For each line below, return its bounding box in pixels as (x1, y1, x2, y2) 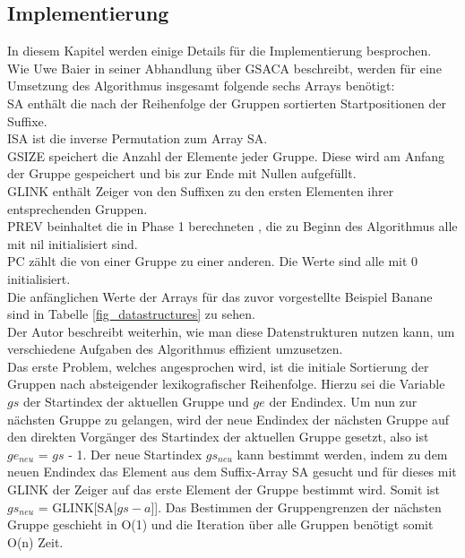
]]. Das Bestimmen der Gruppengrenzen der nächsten (151, 497, 442, 516)
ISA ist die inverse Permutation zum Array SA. (7, 129, 268, 148)
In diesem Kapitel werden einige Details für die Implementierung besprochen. (7, 41, 432, 60)
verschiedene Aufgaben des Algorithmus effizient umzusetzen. (7, 339, 343, 358)
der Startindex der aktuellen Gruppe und (22, 392, 249, 411)
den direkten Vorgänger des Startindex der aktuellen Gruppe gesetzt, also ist (7, 427, 429, 446)
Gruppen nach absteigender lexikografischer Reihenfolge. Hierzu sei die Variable (7, 374, 445, 393)
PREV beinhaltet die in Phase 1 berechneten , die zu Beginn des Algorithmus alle (7, 217, 458, 236)
